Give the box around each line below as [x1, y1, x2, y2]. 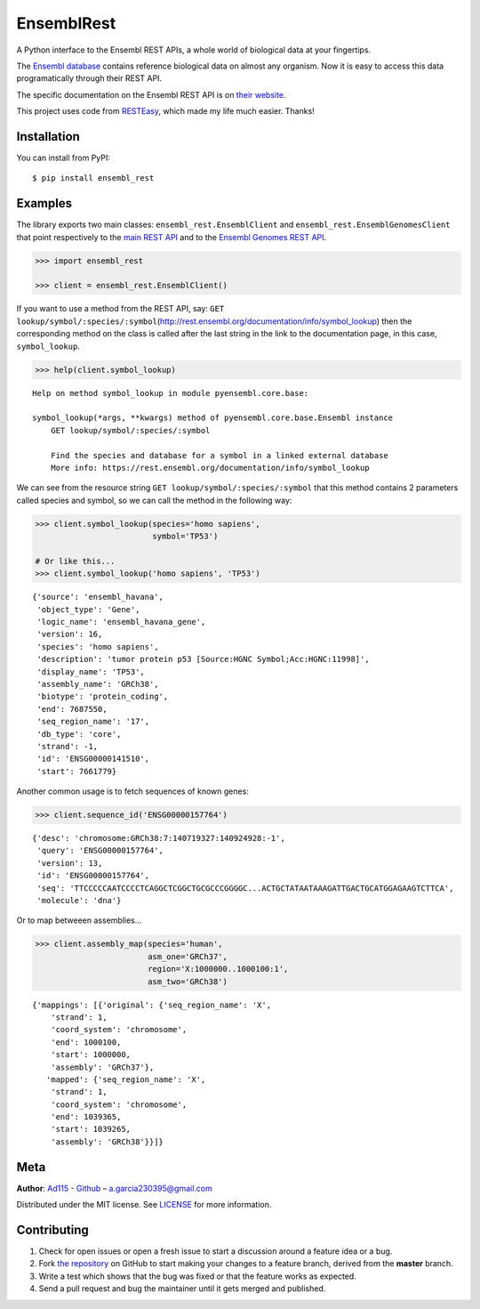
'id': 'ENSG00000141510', [36, 754, 150, 764]
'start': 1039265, [50, 1124, 132, 1135]
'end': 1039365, [50, 1112, 122, 1122]
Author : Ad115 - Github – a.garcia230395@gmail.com [16, 1183, 213, 1193]
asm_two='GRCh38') [147, 976, 228, 987]
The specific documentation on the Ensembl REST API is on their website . [16, 89, 286, 100]
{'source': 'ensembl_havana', [32, 592, 164, 602]
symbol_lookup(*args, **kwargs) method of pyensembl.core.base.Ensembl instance [32, 413, 394, 423]
